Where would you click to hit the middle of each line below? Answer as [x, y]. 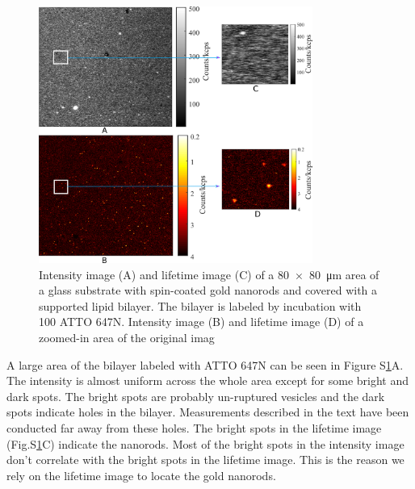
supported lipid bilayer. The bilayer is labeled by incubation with [200, 305]
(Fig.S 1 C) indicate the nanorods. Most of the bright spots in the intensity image [205, 443]
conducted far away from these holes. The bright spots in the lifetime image [194, 427]
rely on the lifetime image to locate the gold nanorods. [141, 475]
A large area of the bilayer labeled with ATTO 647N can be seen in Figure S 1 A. [205, 364]
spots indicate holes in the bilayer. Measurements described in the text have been [208, 412]
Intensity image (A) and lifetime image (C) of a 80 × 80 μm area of [209, 274]
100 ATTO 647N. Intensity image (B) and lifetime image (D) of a [201, 322]
